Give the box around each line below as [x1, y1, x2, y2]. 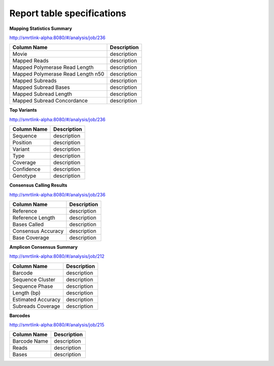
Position [12, 139, 32, 146]
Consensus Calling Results [9, 182, 67, 188]
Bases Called [12, 221, 44, 228]
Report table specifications [9, 8, 126, 19]
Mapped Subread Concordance [12, 97, 88, 104]
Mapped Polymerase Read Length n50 [12, 71, 105, 78]
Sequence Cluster [12, 276, 56, 283]
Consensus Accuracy [12, 227, 64, 235]
